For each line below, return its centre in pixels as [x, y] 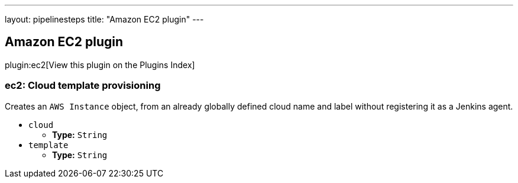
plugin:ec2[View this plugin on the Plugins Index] [100, 65]
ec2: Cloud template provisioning [83, 86]
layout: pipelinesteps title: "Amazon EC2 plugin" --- [104, 19]
